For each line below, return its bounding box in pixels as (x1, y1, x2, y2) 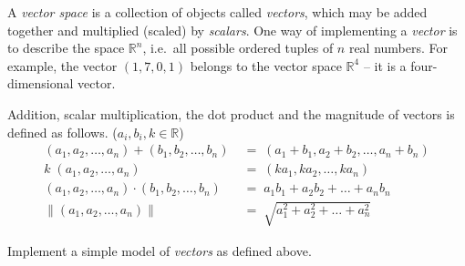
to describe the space (7, 38, 125, 57)
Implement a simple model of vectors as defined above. (7, 240, 312, 260)
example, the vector (7, 56, 118, 75)
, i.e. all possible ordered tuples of (142, 38, 334, 57)
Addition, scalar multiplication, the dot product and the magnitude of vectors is (7, 104, 455, 123)
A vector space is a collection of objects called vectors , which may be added (7, 3, 428, 21)
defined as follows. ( (7, 122, 118, 141)
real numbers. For (348, 38, 449, 57)
